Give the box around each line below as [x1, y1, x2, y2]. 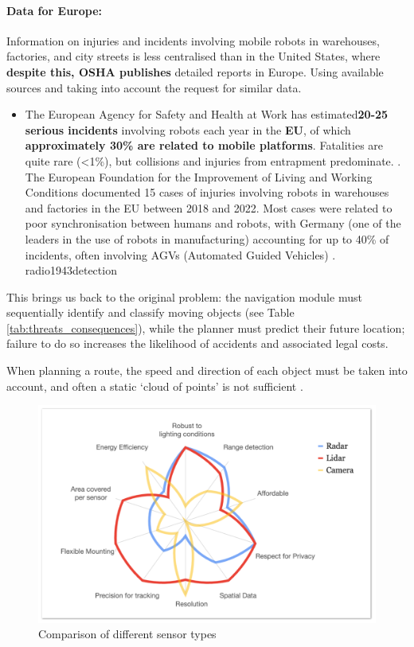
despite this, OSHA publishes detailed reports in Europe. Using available [6, 63, 384, 80]
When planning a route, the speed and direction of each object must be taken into [6, 362, 408, 379]
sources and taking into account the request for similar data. [6, 79, 302, 95]
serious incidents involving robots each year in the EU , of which [25, 121, 351, 138]
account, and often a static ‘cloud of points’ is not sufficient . [6, 377, 303, 394]
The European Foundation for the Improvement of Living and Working [25, 168, 373, 185]
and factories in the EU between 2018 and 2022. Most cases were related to [25, 199, 393, 216]
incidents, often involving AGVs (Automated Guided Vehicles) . [25, 246, 336, 263]
